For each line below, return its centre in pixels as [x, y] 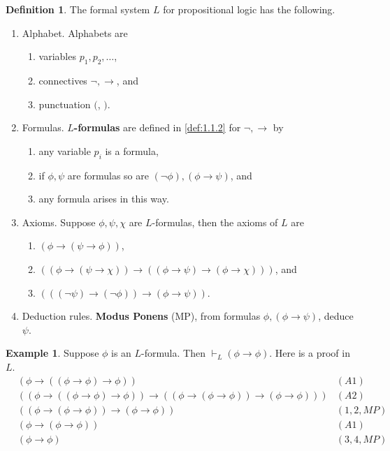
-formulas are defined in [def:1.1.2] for [157, 127]
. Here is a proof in [310, 353]
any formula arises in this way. [104, 199]
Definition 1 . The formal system [78, 9]
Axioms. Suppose [59, 222]
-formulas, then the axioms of [215, 222]
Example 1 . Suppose [52, 353]
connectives [63, 80]
